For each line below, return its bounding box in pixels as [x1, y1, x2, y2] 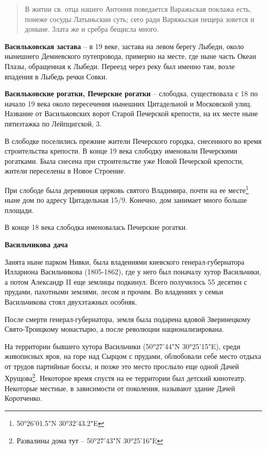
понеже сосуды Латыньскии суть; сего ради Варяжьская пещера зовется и [25, 13, 254, 24]
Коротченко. [5, 393, 42, 403]
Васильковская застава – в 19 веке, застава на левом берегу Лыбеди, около [5, 40, 244, 51]
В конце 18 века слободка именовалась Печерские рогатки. [5, 222, 188, 232]
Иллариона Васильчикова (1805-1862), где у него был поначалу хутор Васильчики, [5, 266, 261, 277]
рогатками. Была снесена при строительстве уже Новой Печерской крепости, [5, 155, 244, 166]
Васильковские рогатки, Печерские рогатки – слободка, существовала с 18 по [5, 88, 258, 99]
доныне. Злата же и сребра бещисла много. [25, 24, 159, 34]
